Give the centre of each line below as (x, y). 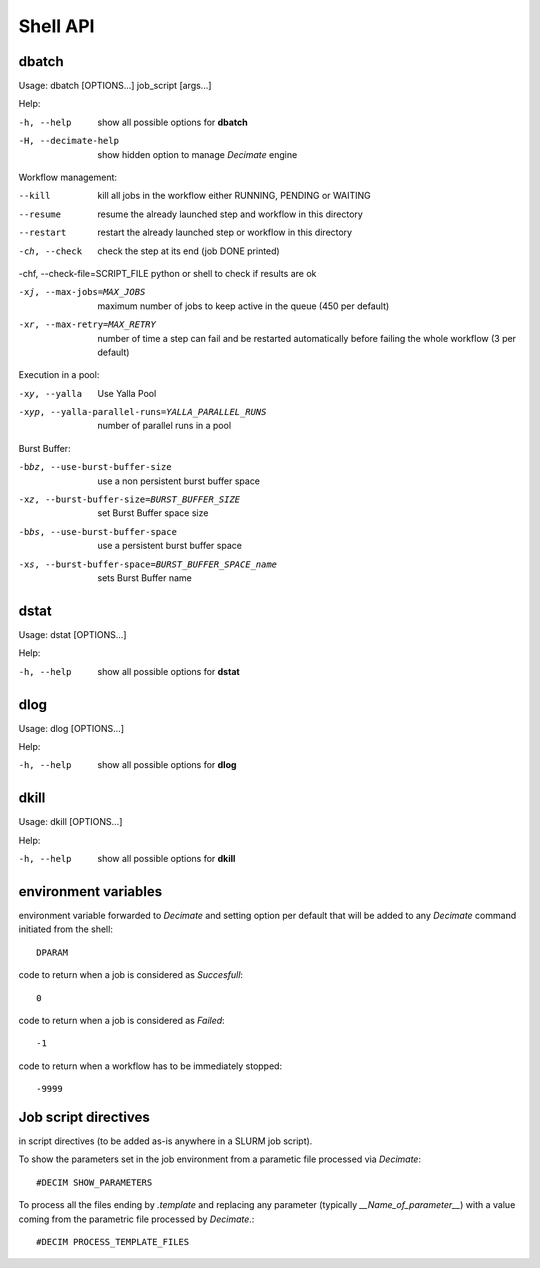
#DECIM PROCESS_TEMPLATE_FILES (113, 1241)
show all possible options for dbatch (173, 122)
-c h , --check (50, 251)
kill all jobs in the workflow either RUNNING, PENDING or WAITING (234, 196)
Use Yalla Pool (127, 393)
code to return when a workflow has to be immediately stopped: (150, 1066)
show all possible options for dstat (168, 671)
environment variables (90, 891)
